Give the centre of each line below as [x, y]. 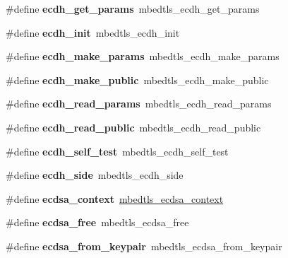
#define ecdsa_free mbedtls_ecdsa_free [97, 222]
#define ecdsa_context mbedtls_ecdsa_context [115, 198]
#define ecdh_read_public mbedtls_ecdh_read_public [133, 127]
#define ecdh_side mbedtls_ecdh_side [95, 175]
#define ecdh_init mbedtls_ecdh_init [93, 32]
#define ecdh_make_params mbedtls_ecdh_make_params [143, 56]
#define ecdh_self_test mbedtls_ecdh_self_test [117, 151]
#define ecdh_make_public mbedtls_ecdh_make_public [137, 80]
